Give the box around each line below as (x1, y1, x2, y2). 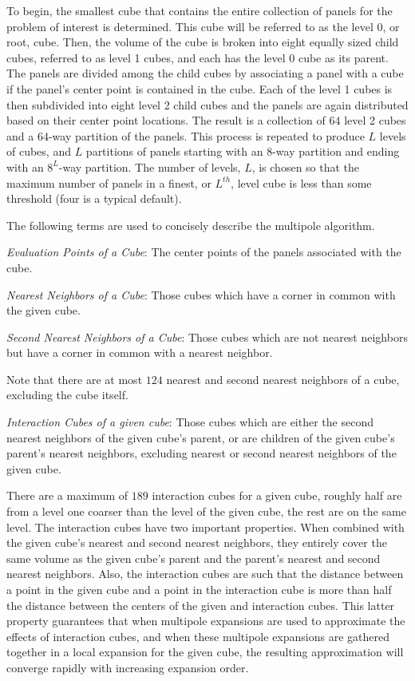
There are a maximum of (6, 487, 128, 504)
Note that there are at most (6, 370, 143, 387)
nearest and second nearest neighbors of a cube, (166, 370, 400, 387)
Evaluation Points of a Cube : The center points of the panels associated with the (6, 243, 401, 260)
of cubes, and (6, 143, 71, 160)
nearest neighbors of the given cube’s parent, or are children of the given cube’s (6, 429, 395, 445)
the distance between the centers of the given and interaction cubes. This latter (6, 596, 395, 613)
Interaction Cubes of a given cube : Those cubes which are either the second (6, 414, 373, 430)
